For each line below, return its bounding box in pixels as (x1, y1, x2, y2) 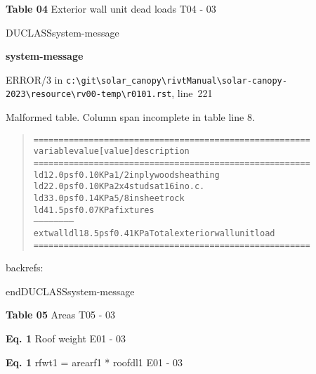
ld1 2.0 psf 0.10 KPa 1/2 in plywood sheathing (33, 169, 220, 180)
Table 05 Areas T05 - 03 (6, 307, 116, 322)
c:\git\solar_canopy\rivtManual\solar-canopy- (65, 75, 287, 86)
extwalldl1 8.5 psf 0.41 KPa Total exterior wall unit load (33, 228, 275, 238)
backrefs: (6, 260, 44, 275)
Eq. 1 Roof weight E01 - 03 (6, 331, 126, 346)
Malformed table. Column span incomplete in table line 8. (6, 110, 255, 124)
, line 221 (171, 86, 213, 101)
